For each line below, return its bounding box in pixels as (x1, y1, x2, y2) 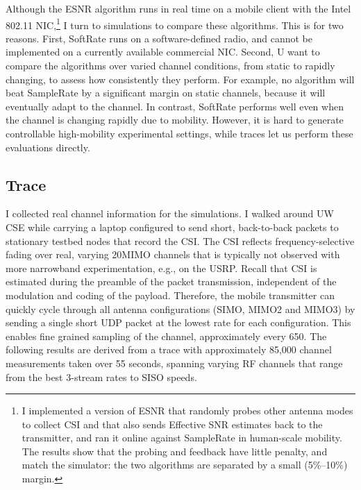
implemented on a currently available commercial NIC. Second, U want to (6, 44, 320, 59)
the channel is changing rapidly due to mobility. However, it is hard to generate (6, 112, 344, 127)
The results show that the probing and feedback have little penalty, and (22, 443, 328, 458)
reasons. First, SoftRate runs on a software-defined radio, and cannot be (6, 31, 312, 45)
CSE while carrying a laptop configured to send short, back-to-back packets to (6, 219, 339, 234)
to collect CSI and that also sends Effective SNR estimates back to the (22, 416, 323, 431)
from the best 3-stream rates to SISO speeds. (6, 369, 197, 384)
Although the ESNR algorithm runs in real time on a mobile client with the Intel (6, 1, 351, 15)
